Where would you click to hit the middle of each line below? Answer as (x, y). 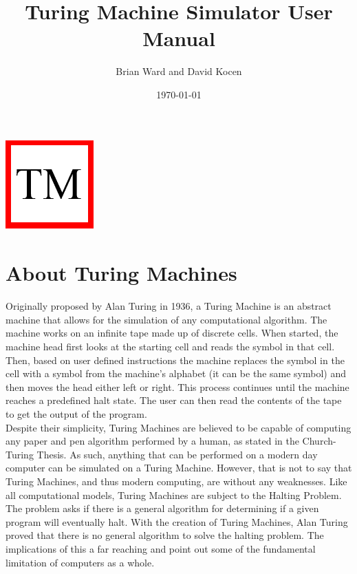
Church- (319, 441)
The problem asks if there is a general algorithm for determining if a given (162, 508)
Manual (179, 38)
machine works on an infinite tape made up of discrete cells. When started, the (172, 333)
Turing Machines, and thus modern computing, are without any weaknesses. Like (176, 481)
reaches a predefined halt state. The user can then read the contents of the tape (174, 400)
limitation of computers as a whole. (80, 562)
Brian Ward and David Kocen (179, 71)
